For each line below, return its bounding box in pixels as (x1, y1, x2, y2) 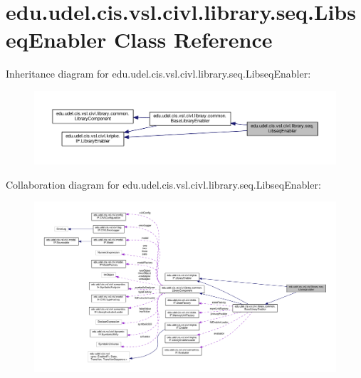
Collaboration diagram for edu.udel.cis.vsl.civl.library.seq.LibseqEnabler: (6, 177, 321, 191)
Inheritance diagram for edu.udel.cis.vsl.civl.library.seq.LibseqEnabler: (6, 66, 311, 81)
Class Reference (114, 25, 273, 54)
